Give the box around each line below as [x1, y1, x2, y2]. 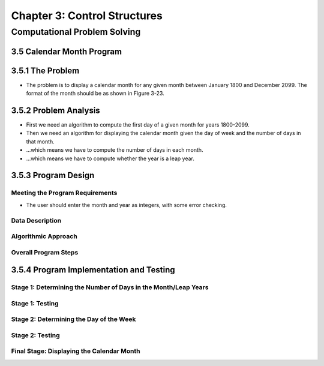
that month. [26, 138, 55, 145]
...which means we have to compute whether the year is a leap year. [26, 155, 195, 162]
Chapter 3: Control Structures [11, 9, 163, 22]
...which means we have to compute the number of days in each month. [26, 146, 203, 154]
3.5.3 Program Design [11, 170, 95, 181]
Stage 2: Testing [11, 331, 60, 339]
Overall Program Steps [11, 248, 79, 256]
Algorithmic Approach [11, 232, 77, 241]
